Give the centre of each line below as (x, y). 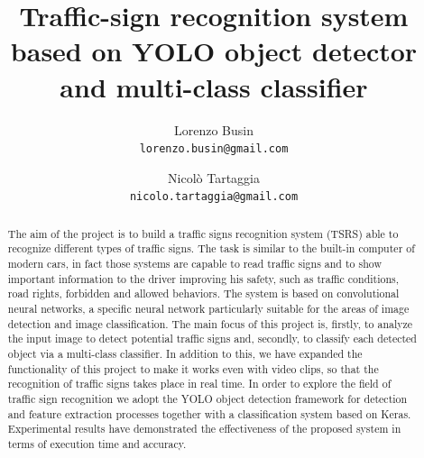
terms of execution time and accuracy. (97, 443)
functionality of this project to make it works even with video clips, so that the (193, 368)
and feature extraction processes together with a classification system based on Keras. (209, 413)
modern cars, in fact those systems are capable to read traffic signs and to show (194, 264)
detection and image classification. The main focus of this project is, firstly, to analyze (210, 323)
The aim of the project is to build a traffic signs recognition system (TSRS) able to (203, 233)
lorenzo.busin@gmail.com (214, 149)
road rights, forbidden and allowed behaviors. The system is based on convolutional (203, 293)
